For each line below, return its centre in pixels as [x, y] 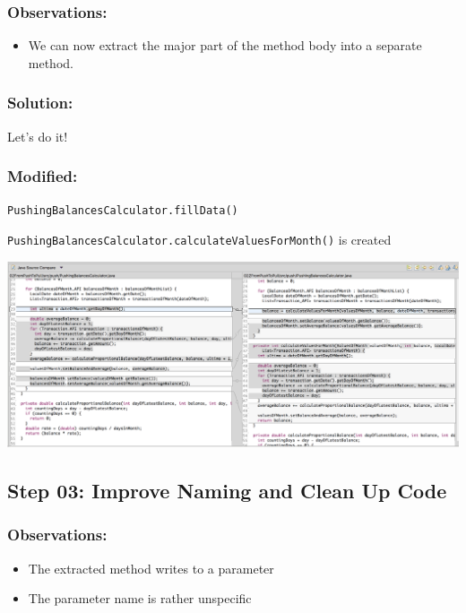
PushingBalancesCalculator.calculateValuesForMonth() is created [199, 240]
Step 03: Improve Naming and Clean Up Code [227, 490]
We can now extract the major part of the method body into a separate [225, 45]
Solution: [40, 103]
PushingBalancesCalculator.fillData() [123, 211]
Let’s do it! [38, 136]
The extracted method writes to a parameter [151, 568]
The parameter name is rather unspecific [140, 598]
